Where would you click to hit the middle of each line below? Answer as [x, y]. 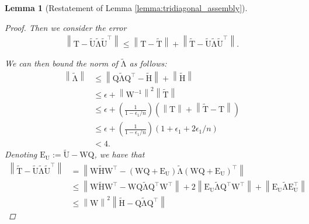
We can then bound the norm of [61, 63]
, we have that [119, 154]
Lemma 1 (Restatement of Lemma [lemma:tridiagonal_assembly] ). [126, 8]
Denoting [21, 154]
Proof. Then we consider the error [66, 27]
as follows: [148, 63]
